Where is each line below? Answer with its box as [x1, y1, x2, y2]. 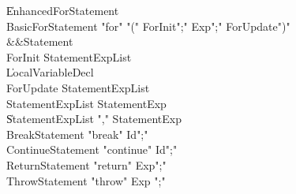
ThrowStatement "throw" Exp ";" [6, 172, 166, 188]
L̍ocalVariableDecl [6, 64, 94, 80]
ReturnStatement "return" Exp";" [6, 156, 167, 173]
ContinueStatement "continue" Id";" [6, 141, 178, 158]
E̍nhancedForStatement [6, 2, 119, 18]
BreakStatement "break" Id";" [6, 125, 148, 142]
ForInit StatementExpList [6, 48, 132, 65]
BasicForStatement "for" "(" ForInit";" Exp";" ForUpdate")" [6, 17, 290, 34]
